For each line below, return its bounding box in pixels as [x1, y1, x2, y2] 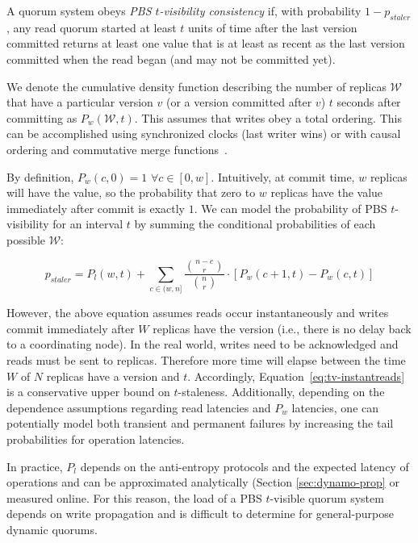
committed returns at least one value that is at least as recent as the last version [6, 35, 405, 52]
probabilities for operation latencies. [6, 431, 185, 448]
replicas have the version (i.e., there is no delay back [153, 320, 412, 336]
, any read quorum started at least [6, 19, 177, 36]
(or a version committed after [165, 94, 312, 111]
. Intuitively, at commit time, [211, 168, 355, 185]
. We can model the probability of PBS [194, 199, 387, 216]
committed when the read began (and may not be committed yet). [6, 50, 336, 67]
